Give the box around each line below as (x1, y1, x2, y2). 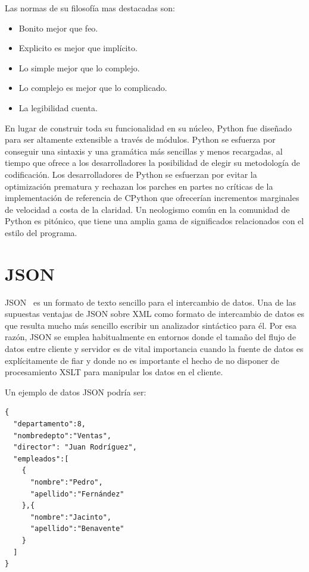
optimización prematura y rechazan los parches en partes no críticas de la (5, 180, 273, 192)
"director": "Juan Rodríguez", (13, 443, 137, 452)
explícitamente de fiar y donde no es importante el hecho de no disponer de (5, 354, 280, 366)
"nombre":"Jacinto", (30, 513, 111, 521)
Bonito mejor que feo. (18, 21, 98, 34)
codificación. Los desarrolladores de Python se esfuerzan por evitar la (5, 168, 257, 180)
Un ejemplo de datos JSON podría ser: (5, 385, 146, 398)
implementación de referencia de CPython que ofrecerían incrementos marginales (5, 191, 299, 204)
